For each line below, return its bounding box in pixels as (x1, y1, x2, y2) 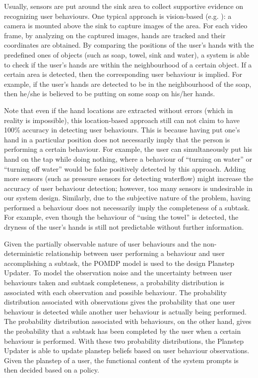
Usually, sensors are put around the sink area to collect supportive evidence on (4, 1, 244, 11)
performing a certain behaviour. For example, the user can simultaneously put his (4, 144, 253, 154)
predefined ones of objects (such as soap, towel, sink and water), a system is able (4, 49, 250, 60)
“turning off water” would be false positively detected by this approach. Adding (4, 163, 246, 174)
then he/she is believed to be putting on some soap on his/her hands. (4, 88, 215, 99)
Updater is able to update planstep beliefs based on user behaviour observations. (4, 345, 250, 356)
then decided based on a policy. (4, 365, 99, 375)
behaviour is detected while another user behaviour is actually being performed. (4, 306, 247, 316)
